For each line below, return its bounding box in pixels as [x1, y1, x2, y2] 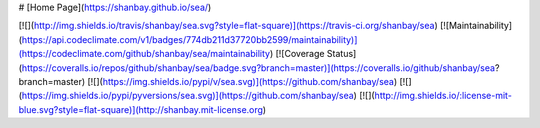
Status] [326, 48, 357, 60]
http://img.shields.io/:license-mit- [374, 90, 512, 102]
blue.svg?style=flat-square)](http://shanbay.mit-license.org [18, 103, 264, 115]
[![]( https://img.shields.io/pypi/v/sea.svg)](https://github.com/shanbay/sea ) [86, 75, 398, 87]
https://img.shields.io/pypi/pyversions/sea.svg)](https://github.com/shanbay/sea [21, 90, 354, 102]
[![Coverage [275, 48, 325, 60]
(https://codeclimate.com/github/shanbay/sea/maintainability [18, 48, 270, 60]
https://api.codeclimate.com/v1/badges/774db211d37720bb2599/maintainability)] [21, 33, 358, 45]
